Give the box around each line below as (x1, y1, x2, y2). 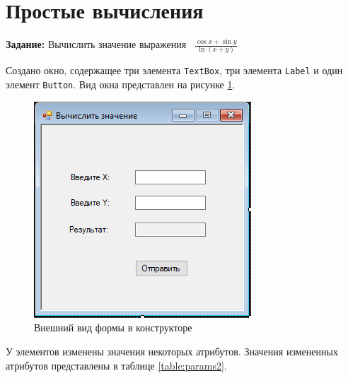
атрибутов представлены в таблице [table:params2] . (6, 358, 227, 372)
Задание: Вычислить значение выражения (6, 37, 187, 52)
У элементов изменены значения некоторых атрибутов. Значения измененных (6, 343, 338, 358)
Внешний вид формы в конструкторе (34, 320, 192, 335)
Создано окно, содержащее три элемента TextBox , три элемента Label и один (6, 63, 343, 78)
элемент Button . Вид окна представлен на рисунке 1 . (6, 77, 236, 92)
